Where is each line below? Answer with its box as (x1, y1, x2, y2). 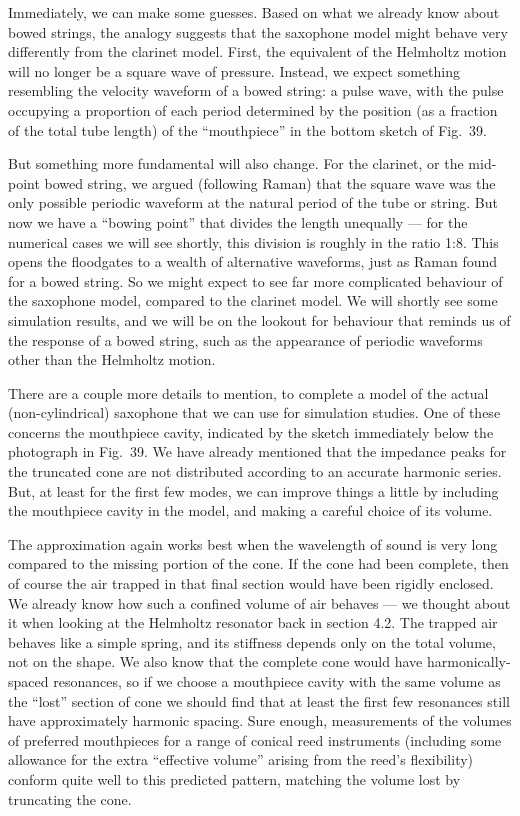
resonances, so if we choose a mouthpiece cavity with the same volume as (53, 671, 501, 691)
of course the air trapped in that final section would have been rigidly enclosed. (8, 573, 494, 594)
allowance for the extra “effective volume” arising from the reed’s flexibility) (8, 749, 474, 770)
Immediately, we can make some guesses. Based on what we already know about (8, 2, 500, 22)
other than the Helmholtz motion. (8, 349, 216, 370)
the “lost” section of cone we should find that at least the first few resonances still (8, 690, 510, 711)
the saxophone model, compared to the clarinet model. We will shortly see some (8, 290, 498, 311)
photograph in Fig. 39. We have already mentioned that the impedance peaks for (8, 441, 507, 462)
